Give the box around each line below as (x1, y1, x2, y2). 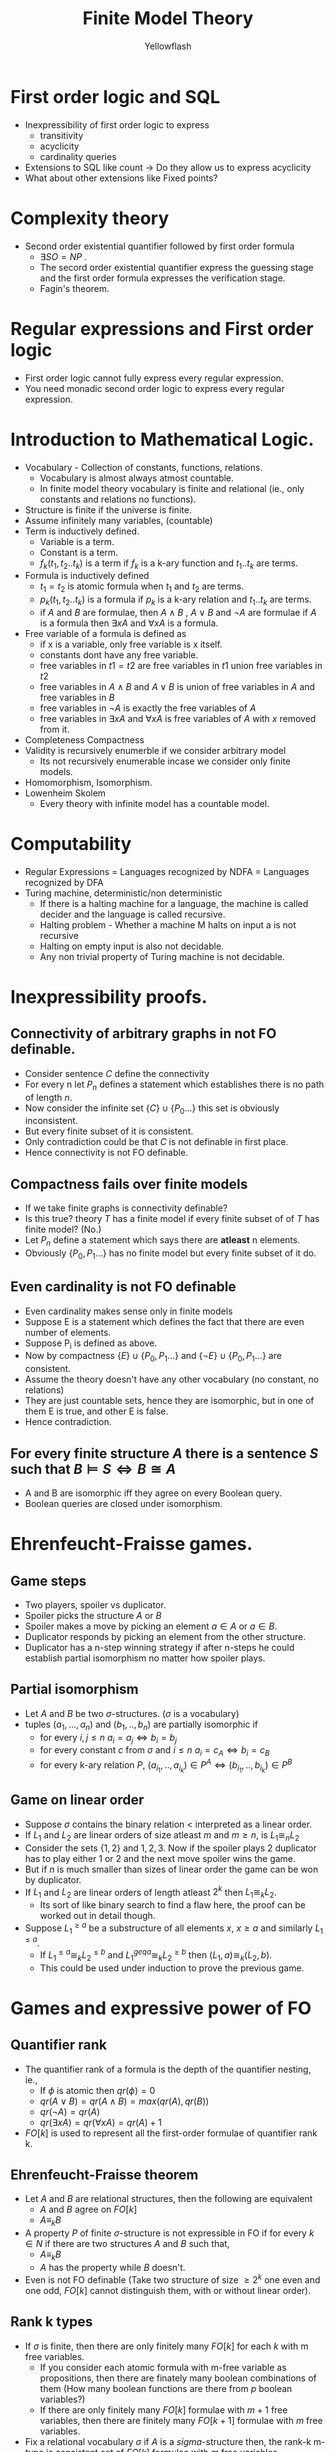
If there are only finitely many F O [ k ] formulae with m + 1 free (39, 2403, 288, 2416)
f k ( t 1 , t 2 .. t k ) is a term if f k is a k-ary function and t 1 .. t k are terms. (39, 557, 299, 571)
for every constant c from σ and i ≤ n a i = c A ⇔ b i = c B (39, 1744, 270, 1759)
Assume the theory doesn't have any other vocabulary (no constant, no (24, 1373, 320, 1386)
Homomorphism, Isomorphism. (24, 776, 153, 788)
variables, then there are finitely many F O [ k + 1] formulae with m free (39, 2414, 323, 2426)
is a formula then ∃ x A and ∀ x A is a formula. (39, 617, 219, 629)
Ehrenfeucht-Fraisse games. (10, 1533, 253, 1556)
